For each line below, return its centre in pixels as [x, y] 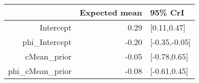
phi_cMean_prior [40, 71]
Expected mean [111, 12]
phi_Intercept [47, 42]
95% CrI [167, 12]
